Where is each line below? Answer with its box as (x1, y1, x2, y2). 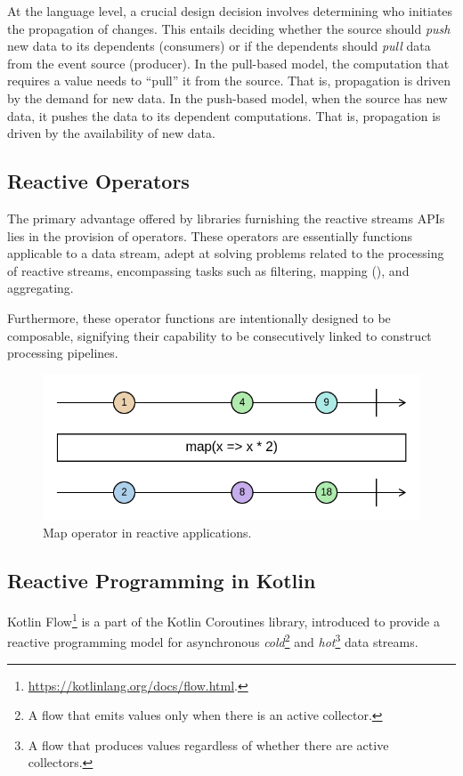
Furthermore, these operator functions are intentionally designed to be (7, 308, 391, 327)
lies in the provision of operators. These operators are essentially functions (7, 226, 413, 245)
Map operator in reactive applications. (43, 523, 252, 542)
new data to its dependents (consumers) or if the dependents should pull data (7, 36, 431, 55)
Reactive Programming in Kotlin (7, 567, 316, 594)
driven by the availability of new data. (7, 124, 215, 142)
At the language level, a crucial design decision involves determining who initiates (7, 2, 453, 20)
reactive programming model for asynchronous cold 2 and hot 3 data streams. (7, 630, 418, 651)
